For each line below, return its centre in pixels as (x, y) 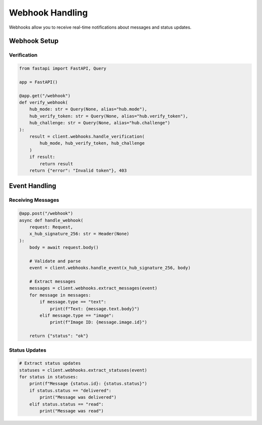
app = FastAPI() (39, 82)
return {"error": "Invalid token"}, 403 (78, 170)
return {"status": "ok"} (59, 336)
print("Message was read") (72, 411)
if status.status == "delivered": (70, 390)
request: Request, (51, 227)
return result (56, 164)
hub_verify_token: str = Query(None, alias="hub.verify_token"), (109, 116)
